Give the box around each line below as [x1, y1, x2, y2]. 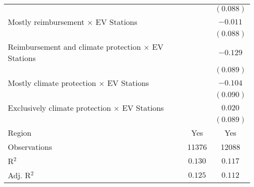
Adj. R [8, 169, 31, 181]
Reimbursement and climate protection [8, 41, 141, 52]
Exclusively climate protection [8, 102, 111, 113]
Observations [8, 141, 52, 152]
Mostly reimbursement [8, 16, 85, 27]
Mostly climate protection [8, 77, 96, 88]
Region [8, 127, 32, 138]
